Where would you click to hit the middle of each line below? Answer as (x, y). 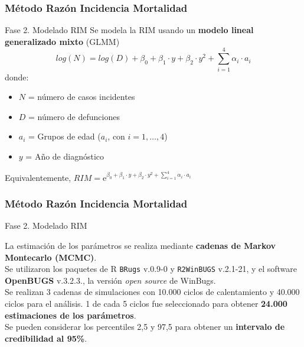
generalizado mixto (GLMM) (62, 41)
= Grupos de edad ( (65, 136)
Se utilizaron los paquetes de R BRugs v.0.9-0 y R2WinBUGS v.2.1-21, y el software (151, 269)
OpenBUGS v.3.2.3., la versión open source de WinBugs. (110, 280)
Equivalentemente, (38, 177)
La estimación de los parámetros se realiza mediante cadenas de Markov (140, 245)
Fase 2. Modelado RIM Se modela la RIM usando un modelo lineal (129, 30)
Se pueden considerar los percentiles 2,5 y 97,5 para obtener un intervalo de (145, 327)
